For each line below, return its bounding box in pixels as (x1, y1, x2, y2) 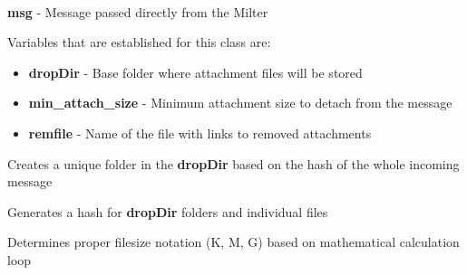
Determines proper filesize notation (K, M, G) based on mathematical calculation (7, 232, 460, 251)
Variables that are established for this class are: (7, 33, 271, 52)
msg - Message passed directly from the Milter (7, 2, 268, 21)
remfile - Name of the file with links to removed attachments (28, 123, 372, 142)
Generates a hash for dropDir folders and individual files (7, 202, 328, 221)
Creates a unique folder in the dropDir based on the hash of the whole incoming (7, 154, 460, 173)
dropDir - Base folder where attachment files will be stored (28, 62, 363, 81)
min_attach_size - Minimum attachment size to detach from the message (28, 93, 452, 112)
